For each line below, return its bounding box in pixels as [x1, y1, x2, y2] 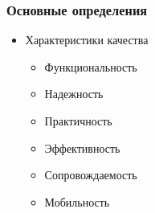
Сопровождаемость [44, 166, 137, 183]
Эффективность [44, 139, 120, 156]
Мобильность [44, 193, 110, 210]
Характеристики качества [25, 31, 149, 48]
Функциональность [44, 58, 137, 75]
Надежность [44, 85, 104, 102]
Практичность [44, 113, 112, 129]
